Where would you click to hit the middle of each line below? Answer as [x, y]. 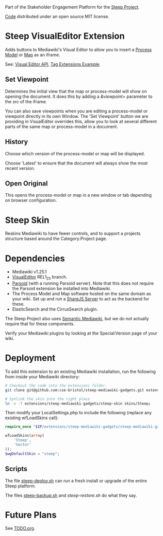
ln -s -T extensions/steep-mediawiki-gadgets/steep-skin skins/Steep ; [78, 404]
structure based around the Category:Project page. [56, 239]
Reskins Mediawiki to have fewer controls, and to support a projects [73, 234]
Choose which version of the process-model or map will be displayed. [75, 153]
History [16, 142]
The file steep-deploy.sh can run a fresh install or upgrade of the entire [76, 481]
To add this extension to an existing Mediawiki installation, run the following [81, 371]
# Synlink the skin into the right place [48, 399]
